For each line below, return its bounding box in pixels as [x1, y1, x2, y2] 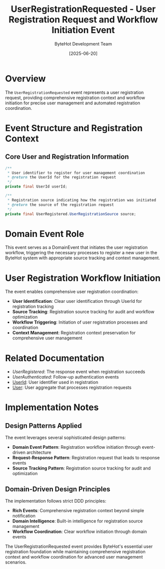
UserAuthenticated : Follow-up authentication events [12, 374, 119, 380]
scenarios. [5, 559, 27, 565]
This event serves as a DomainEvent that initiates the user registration [5, 244, 148, 250]
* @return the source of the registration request [7, 202, 114, 207]
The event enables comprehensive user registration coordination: [5, 288, 139, 295]
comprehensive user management [12, 335, 83, 341]
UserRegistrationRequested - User [10, 3, 156, 15]
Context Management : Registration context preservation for [12, 330, 136, 336]
